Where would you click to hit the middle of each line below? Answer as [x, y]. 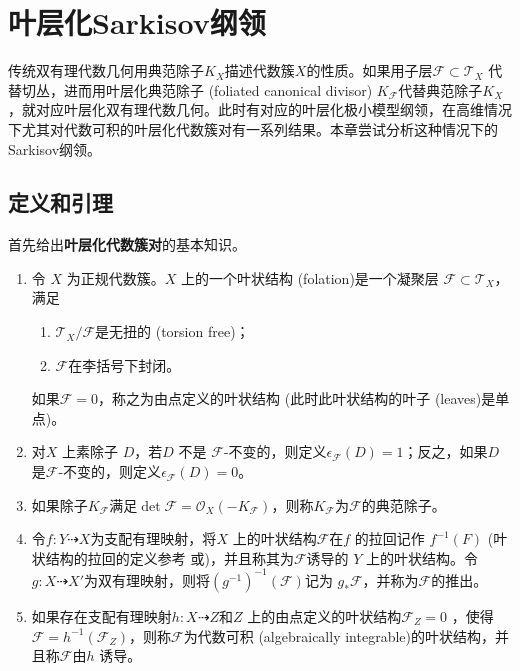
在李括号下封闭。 [124, 364]
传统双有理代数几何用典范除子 [106, 70]
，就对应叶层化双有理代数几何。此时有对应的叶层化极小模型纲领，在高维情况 [260, 109]
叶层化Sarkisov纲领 [137, 22]
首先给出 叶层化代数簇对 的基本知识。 [127, 244]
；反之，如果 [445, 451]
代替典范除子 [440, 89]
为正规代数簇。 [115, 277]
